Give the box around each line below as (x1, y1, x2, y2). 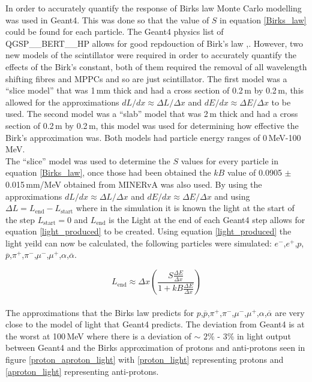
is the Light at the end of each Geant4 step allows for (109, 213, 305, 225)
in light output (236, 329, 291, 342)
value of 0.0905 (227, 166, 282, 179)
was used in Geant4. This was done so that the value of (5, 13, 209, 26)
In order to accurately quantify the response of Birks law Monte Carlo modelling (5, 2, 302, 14)
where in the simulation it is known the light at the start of (76, 201, 295, 214)
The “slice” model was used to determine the (5, 154, 170, 167)
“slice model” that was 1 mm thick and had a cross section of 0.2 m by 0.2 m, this (5, 84, 304, 97)
